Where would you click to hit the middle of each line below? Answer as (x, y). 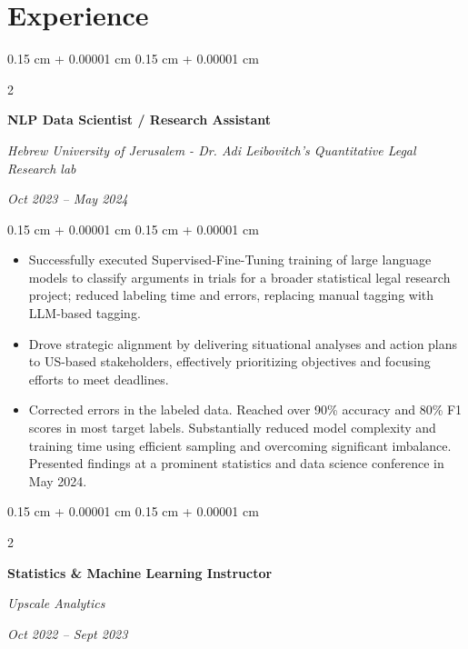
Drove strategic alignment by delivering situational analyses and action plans (243, 343)
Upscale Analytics (56, 603)
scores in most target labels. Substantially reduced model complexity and (232, 428)
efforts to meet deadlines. (99, 379)
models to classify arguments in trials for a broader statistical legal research (239, 277)
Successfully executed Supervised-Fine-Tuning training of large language (230, 260)
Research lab (42, 168)
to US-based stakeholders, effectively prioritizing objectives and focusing (229, 361)
